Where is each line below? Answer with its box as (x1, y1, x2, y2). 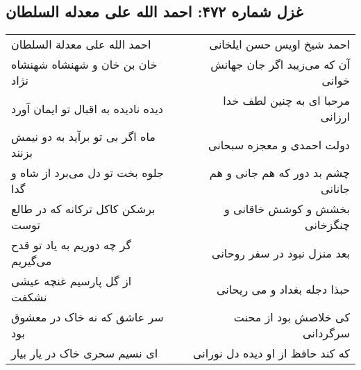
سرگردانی (302, 325, 350, 342)
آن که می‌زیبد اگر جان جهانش (210, 56, 350, 73)
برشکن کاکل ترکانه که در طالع (11, 201, 156, 217)
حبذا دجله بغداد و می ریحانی (216, 280, 350, 297)
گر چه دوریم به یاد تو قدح (11, 237, 132, 253)
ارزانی (320, 108, 350, 125)
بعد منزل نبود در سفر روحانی (212, 244, 350, 261)
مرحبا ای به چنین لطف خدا (223, 92, 350, 109)
